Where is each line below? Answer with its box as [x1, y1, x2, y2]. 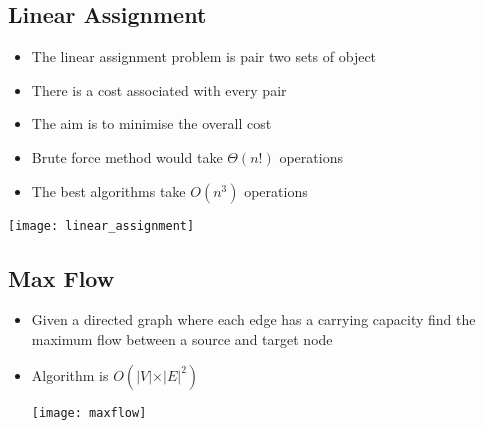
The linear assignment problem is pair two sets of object [31, 46, 377, 67]
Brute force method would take [31, 146, 223, 167]
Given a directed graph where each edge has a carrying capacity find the [31, 309, 476, 330]
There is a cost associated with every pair [31, 79, 287, 100]
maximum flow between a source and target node [31, 329, 333, 350]
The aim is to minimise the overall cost [31, 113, 272, 134]
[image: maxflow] [31, 405, 147, 420]
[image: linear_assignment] [8, 218, 195, 233]
